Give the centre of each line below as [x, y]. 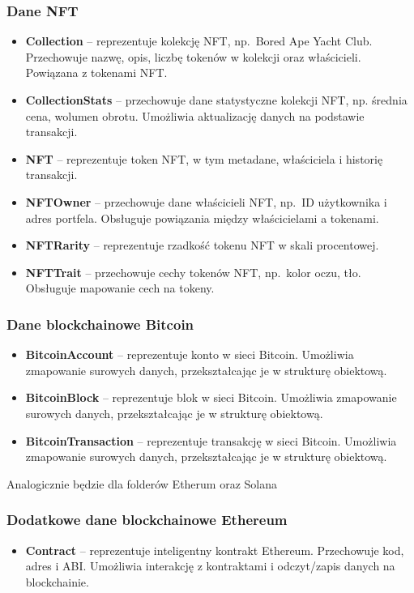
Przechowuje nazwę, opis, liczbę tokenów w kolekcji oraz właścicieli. [193, 56]
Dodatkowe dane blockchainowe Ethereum [147, 520]
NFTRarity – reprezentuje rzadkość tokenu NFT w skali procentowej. [202, 245]
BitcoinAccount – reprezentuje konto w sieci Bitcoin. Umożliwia [190, 354]
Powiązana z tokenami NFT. [96, 73]
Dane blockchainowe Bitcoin [100, 324]
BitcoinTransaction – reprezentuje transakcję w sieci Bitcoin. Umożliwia [211, 440]
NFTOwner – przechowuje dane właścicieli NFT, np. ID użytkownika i [206, 201]
